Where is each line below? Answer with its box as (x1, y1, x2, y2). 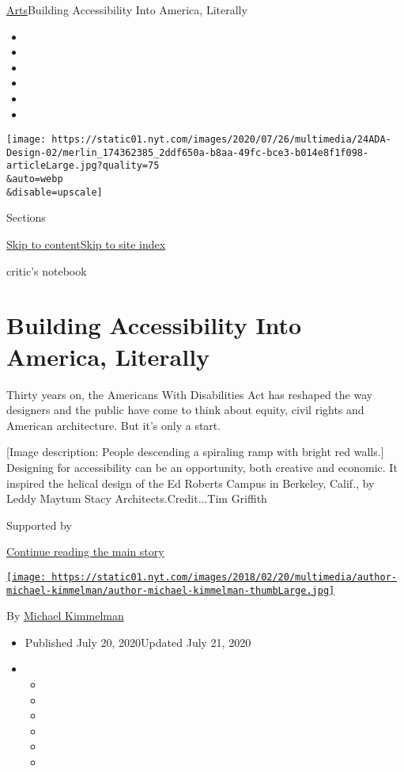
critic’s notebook (6, 262, 87, 279)
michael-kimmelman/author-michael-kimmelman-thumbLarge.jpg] (6, 584, 335, 596)
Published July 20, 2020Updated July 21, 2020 (25, 633, 251, 650)
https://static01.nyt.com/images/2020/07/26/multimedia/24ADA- (51, 134, 391, 146)
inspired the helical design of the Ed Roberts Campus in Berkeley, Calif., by (6, 474, 375, 491)
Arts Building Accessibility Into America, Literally (6, 2, 247, 17)
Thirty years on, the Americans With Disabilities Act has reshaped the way (6, 386, 373, 402)
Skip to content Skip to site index (6, 236, 166, 253)
